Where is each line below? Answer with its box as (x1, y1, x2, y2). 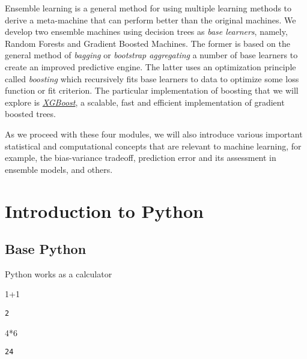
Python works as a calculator (5, 267, 112, 280)
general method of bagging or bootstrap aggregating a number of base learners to (5, 49, 298, 61)
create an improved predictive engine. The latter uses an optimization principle (5, 60, 296, 73)
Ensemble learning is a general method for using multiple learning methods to (5, 2, 292, 14)
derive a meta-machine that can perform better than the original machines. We (5, 13, 296, 26)
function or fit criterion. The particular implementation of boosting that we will (5, 84, 299, 97)
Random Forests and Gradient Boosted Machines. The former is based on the (5, 37, 290, 49)
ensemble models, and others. (5, 163, 113, 175)
